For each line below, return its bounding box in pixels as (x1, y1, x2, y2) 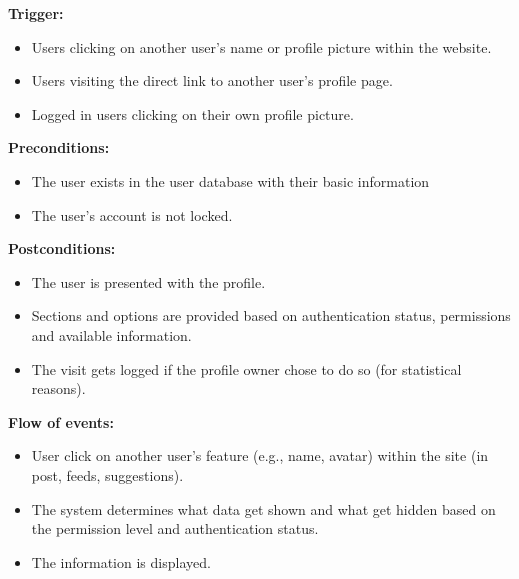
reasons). (31, 378, 86, 399)
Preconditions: (8, 137, 110, 158)
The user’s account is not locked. (31, 204, 233, 225)
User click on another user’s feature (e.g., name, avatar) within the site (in (31, 445, 489, 466)
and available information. (31, 324, 192, 345)
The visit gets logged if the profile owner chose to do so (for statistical (31, 358, 462, 379)
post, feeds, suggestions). (31, 464, 184, 485)
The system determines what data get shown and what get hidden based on (31, 498, 496, 519)
